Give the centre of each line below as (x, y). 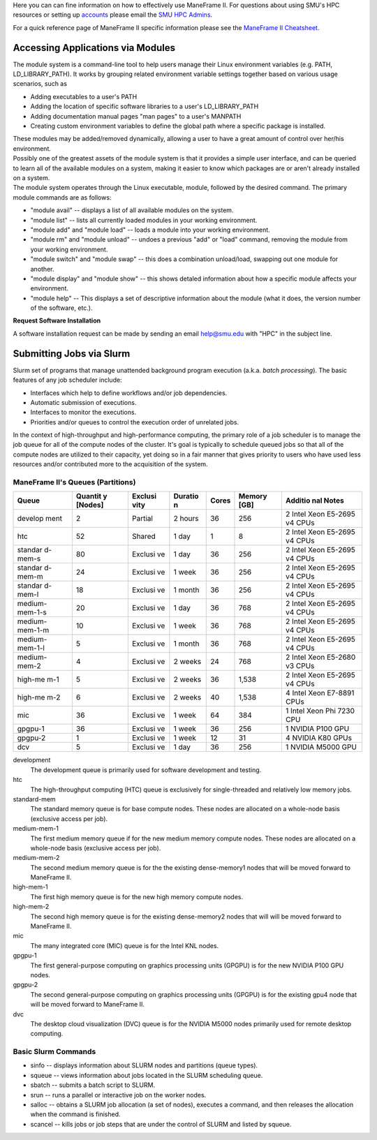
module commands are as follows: (62, 197)
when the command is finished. (76, 1114)
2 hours (186, 519)
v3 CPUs (300, 666)
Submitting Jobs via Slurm (72, 354)
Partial (142, 519)
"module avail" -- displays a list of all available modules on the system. (132, 210)
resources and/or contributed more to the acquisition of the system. (111, 464)
